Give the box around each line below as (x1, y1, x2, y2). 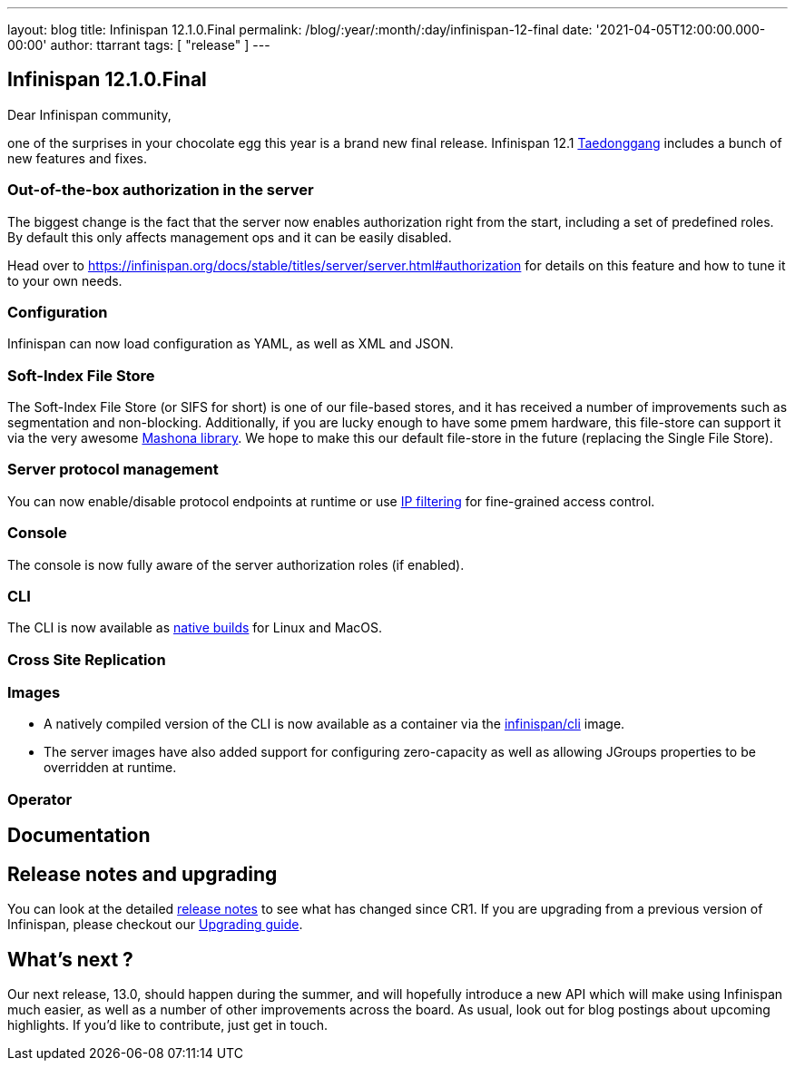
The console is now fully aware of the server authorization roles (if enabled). (7, 556, 465, 573)
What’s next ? (7, 947, 133, 971)
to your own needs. (7, 272, 123, 289)
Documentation (7, 824, 151, 848)
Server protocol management (7, 460, 219, 479)
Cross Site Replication (7, 650, 166, 669)
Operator (7, 789, 73, 808)
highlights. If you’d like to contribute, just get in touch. (7, 1016, 328, 1033)
